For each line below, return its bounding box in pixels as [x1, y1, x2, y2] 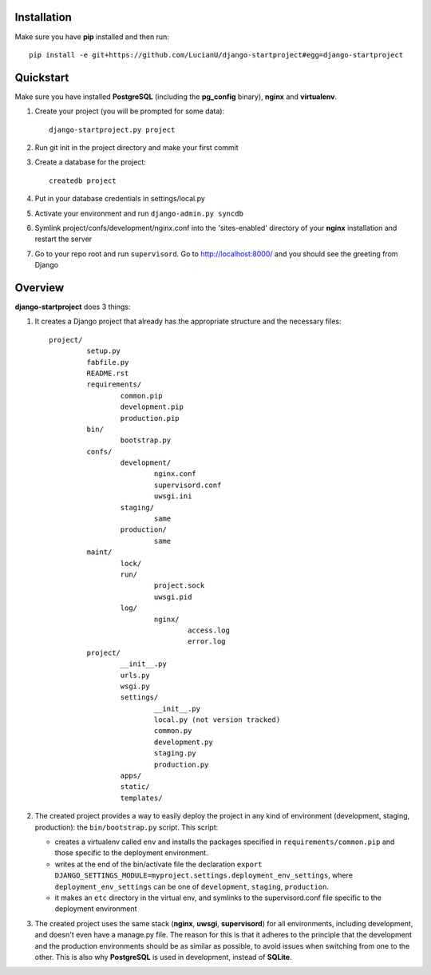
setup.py [86, 347, 121, 355]
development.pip [120, 402, 184, 411]
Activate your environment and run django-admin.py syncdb [34, 208, 243, 218]
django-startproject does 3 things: [14, 302, 131, 311]
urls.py [120, 671, 151, 680]
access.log [188, 625, 231, 635]
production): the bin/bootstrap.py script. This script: [34, 822, 219, 832]
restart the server [34, 234, 93, 244]
